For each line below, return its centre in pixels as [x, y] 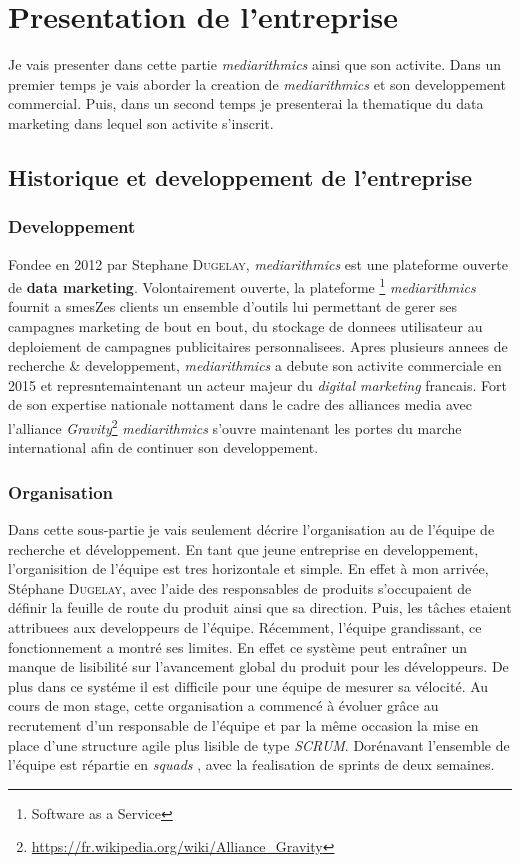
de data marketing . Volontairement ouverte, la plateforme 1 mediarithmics [242, 285]
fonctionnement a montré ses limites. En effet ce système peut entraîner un [238, 646]
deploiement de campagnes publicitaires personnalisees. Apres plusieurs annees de [258, 345]
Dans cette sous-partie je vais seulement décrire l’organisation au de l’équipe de [251, 528]
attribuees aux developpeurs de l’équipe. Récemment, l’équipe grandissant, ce [245, 626]
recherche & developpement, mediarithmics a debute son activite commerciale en [255, 365]
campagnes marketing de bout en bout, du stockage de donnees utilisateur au [245, 325]
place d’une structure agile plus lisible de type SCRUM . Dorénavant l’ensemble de [259, 744]
